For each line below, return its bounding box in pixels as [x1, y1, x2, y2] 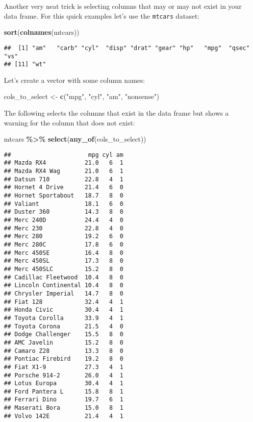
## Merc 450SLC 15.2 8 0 [4, 265, 124, 273]
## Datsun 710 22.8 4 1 [4, 175, 124, 183]
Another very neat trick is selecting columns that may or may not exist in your [4, 1, 242, 11]
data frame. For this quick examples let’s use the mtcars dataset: [4, 10, 200, 21]
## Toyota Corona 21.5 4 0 [4, 323, 124, 330]
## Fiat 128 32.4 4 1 [4, 298, 124, 305]
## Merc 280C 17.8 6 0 [4, 241, 124, 248]
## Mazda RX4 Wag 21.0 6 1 [4, 168, 124, 175]
